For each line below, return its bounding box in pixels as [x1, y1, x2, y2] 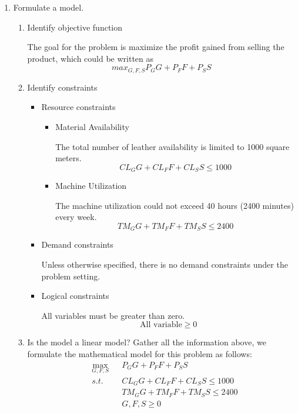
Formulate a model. [13, 1, 84, 13]
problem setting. [41, 269, 101, 282]
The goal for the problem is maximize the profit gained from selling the [27, 41, 284, 53]
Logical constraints [41, 289, 109, 302]
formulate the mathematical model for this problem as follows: [27, 348, 252, 360]
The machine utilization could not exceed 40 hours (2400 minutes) [55, 199, 294, 211]
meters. [55, 152, 82, 164]
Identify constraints [27, 81, 98, 93]
